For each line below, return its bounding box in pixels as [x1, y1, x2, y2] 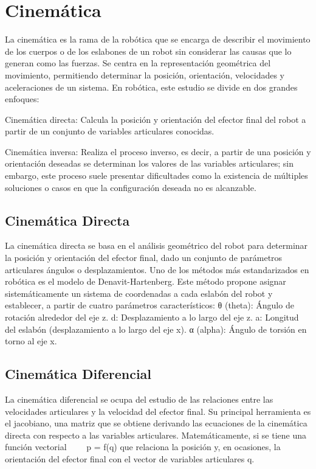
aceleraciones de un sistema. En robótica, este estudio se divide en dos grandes [5, 80, 298, 93]
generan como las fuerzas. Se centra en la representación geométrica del [5, 57, 271, 69]
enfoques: [5, 92, 39, 105]
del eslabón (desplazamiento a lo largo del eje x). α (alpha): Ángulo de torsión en [5, 322, 307, 335]
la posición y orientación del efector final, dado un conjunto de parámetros [5, 251, 283, 264]
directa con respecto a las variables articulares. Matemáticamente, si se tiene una [5, 428, 307, 441]
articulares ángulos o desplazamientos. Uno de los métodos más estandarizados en [5, 263, 309, 276]
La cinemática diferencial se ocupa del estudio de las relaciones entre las [5, 393, 273, 405]
